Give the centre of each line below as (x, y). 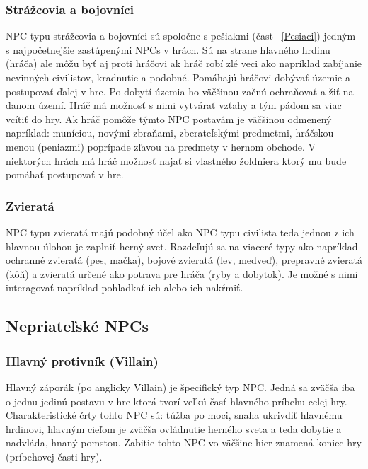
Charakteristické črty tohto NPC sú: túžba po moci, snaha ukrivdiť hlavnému (174, 415)
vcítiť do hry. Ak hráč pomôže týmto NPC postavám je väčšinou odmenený (169, 118)
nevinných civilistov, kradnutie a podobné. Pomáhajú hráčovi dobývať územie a (178, 77)
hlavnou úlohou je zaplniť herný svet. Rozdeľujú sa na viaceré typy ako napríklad (182, 246)
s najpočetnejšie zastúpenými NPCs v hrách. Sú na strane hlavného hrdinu (168, 49)
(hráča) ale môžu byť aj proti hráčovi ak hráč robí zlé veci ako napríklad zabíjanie (184, 63)
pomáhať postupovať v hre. (65, 174)
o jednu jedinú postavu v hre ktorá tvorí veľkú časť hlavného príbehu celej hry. (177, 401)
